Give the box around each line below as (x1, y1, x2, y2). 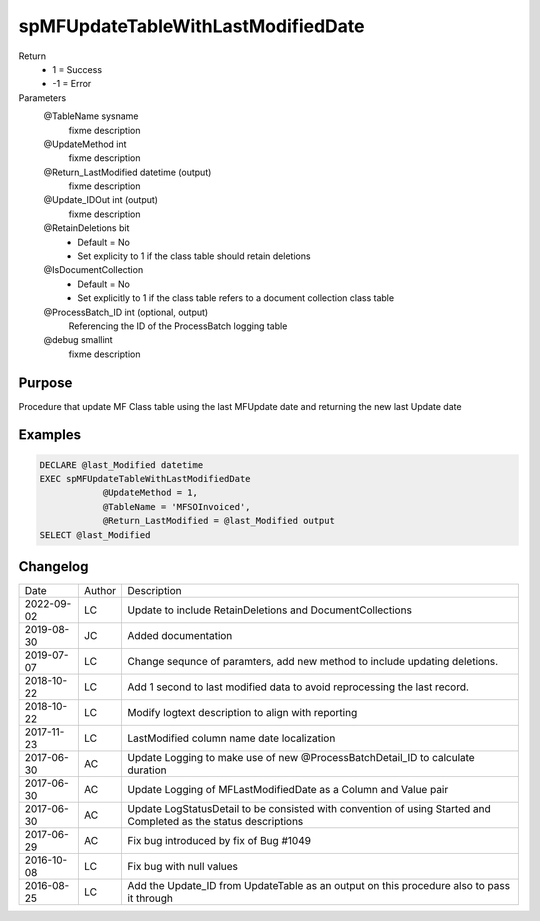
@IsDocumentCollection (43, 264, 144, 276)
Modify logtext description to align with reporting (127, 706, 358, 720)
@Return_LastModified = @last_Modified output (102, 515, 335, 527)
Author (83, 584, 117, 598)
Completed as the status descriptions (127, 815, 304, 829)
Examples (18, 426, 82, 444)
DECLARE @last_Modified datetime (39, 459, 204, 470)
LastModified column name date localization (127, 731, 336, 745)
